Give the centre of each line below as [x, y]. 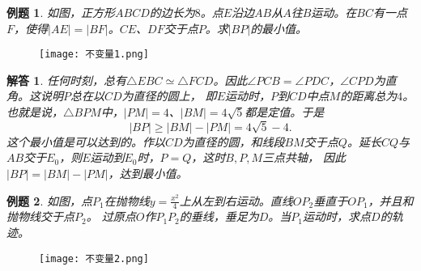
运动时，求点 [337, 216]
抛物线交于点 [40, 216]
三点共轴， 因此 [304, 157]
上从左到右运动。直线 [236, 200]
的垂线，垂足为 [219, 216]
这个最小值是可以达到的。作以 [86, 141]
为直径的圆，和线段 [234, 141]
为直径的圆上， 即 [169, 96]
